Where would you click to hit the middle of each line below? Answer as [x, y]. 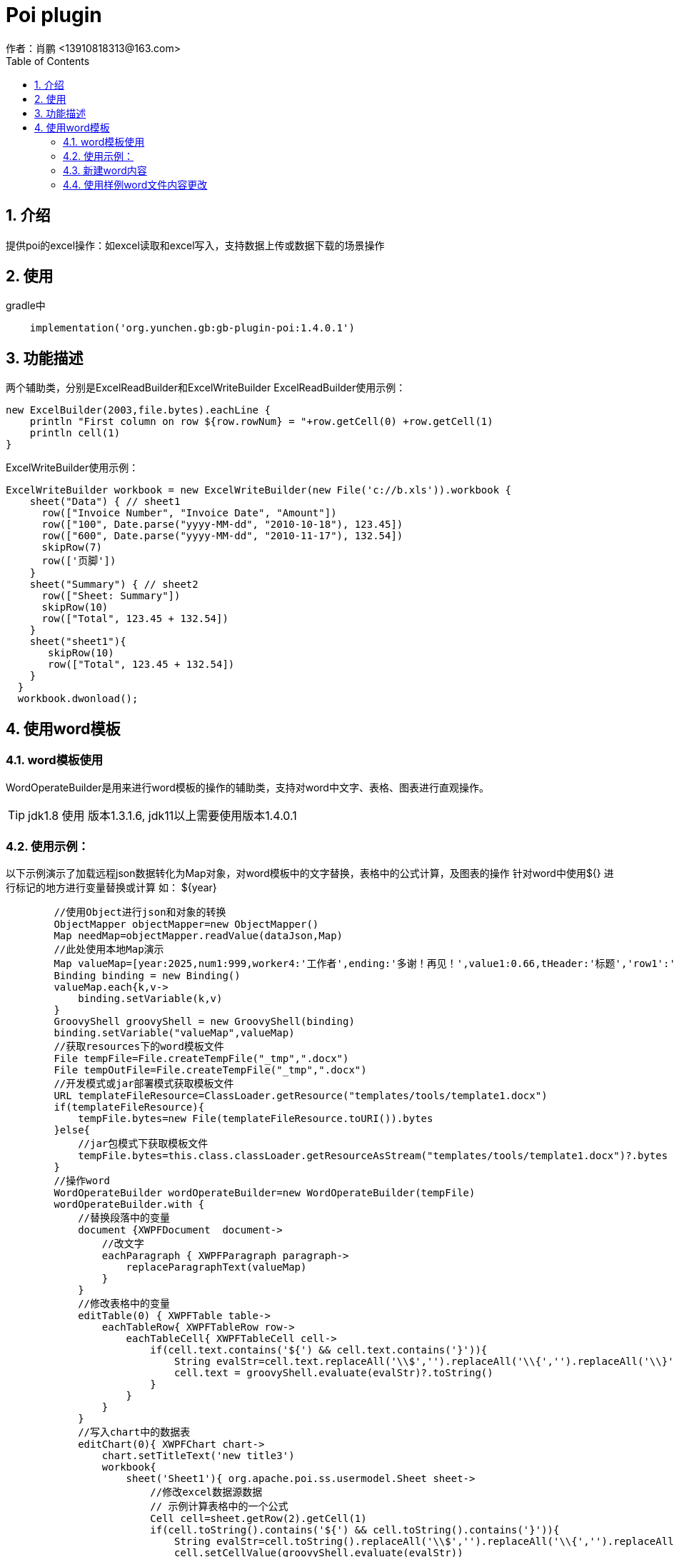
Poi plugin [54, 15]
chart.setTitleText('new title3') [198, 1456]
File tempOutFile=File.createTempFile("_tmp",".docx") [210, 1070]
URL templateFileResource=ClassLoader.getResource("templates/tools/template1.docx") [301, 1096]
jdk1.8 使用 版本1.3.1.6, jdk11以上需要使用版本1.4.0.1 [162, 815]
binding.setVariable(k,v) [150, 999]
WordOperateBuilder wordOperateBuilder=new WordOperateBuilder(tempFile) [265, 1193]
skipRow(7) [72, 547]
